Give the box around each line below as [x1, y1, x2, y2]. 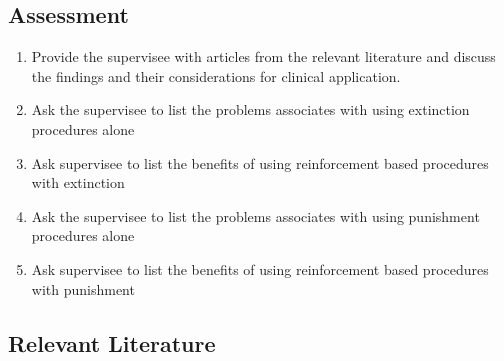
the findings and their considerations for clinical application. [31, 65, 401, 86]
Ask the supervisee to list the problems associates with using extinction [31, 99, 470, 120]
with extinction [31, 172, 125, 193]
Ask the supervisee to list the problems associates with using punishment [31, 205, 480, 226]
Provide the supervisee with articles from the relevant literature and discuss [31, 46, 496, 67]
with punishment [31, 278, 135, 299]
